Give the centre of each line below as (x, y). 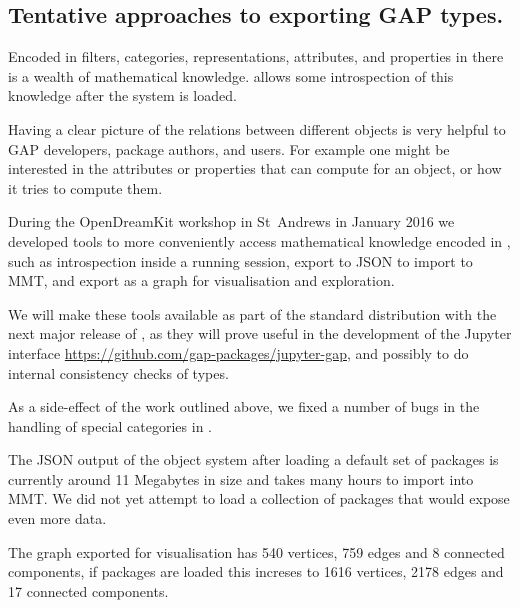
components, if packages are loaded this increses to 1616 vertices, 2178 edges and (256, 571)
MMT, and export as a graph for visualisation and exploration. (201, 280)
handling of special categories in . (110, 425)
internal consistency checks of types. (118, 372)
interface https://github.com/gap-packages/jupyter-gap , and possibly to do (238, 352)
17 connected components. (88, 590)
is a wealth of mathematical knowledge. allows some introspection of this (231, 75)
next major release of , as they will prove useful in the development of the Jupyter (260, 333)
